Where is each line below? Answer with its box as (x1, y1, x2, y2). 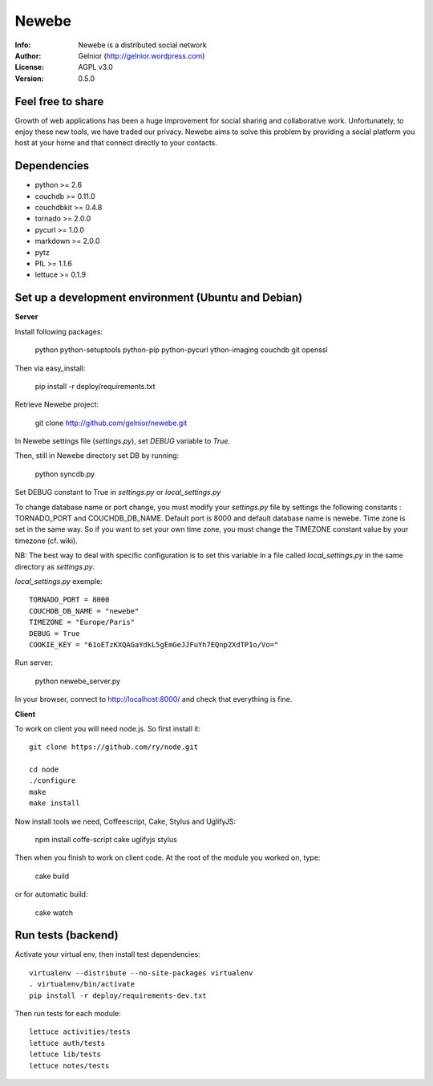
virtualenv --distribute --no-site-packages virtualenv (29, 968, 253, 978)
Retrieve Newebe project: (14, 399, 99, 409)
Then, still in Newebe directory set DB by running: (14, 451, 180, 460)
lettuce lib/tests (29, 1050, 102, 1059)
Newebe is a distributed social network (78, 40, 208, 50)
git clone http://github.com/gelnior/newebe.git (34, 418, 188, 428)
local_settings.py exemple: (14, 576, 103, 586)
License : (14, 63, 44, 72)
